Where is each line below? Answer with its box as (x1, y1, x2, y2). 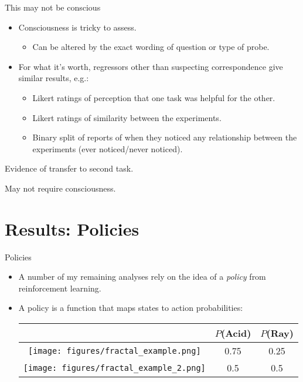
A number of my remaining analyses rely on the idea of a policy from (18, 270, 266, 283)
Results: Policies (5, 216, 139, 240)
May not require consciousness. (5, 182, 116, 194)
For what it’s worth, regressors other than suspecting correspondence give (18, 60, 283, 72)
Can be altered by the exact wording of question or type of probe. (32, 41, 270, 53)
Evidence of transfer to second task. (5, 162, 134, 175)
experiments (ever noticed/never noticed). (32, 142, 183, 155)
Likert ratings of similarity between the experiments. (32, 111, 222, 123)
